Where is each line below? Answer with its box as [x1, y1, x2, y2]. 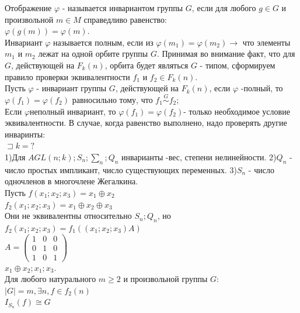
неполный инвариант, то [30, 105, 116, 117]
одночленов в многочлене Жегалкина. [5, 175, 138, 187]
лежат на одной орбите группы [38, 47, 148, 60]
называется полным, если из [53, 36, 154, 48]
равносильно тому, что [72, 93, 153, 105]
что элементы [242, 36, 291, 48]
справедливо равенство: [83, 13, 167, 25]
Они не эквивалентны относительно [5, 209, 132, 222]
